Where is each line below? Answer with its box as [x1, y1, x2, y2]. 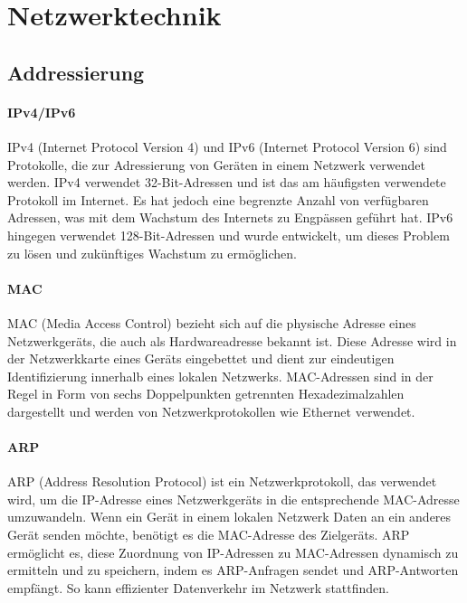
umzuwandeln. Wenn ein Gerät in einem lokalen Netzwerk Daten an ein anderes [7, 507, 452, 526]
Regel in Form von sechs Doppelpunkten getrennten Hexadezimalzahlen [7, 384, 405, 403]
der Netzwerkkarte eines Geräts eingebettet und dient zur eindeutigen [7, 349, 395, 368]
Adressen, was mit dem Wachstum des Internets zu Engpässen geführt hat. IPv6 [7, 208, 453, 227]
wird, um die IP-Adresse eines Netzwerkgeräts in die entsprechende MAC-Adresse [7, 489, 460, 508]
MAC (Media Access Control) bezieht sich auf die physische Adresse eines [7, 313, 416, 332]
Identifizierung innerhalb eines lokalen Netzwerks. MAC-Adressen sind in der [7, 366, 434, 385]
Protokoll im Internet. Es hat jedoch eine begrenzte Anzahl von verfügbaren [7, 190, 429, 209]
